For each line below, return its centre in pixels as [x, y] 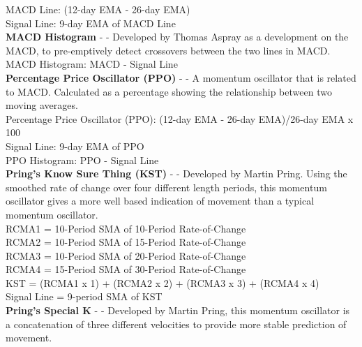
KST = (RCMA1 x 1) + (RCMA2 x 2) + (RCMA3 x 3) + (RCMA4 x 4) [163, 282]
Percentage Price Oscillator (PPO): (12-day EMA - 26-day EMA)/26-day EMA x [180, 118]
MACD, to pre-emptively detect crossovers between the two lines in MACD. [168, 50]
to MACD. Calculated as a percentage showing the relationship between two [169, 91]
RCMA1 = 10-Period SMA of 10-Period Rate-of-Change [126, 228]
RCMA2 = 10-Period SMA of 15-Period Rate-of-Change [126, 242]
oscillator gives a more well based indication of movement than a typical [160, 201]
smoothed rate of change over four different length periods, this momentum [166, 187]
